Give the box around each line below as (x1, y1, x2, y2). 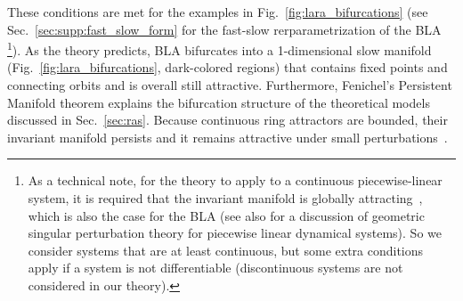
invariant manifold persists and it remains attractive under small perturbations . (7, 127, 448, 146)
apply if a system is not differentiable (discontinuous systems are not (28, 258, 403, 277)
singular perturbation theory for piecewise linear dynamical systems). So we (28, 224, 442, 242)
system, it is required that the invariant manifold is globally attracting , (28, 189, 423, 207)
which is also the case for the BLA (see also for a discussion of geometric (28, 206, 425, 224)
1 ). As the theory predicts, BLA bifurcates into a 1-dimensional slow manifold (7, 38, 432, 59)
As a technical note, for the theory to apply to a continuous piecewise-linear (28, 171, 443, 190)
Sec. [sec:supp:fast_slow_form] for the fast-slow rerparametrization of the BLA (7, 20, 442, 38)
